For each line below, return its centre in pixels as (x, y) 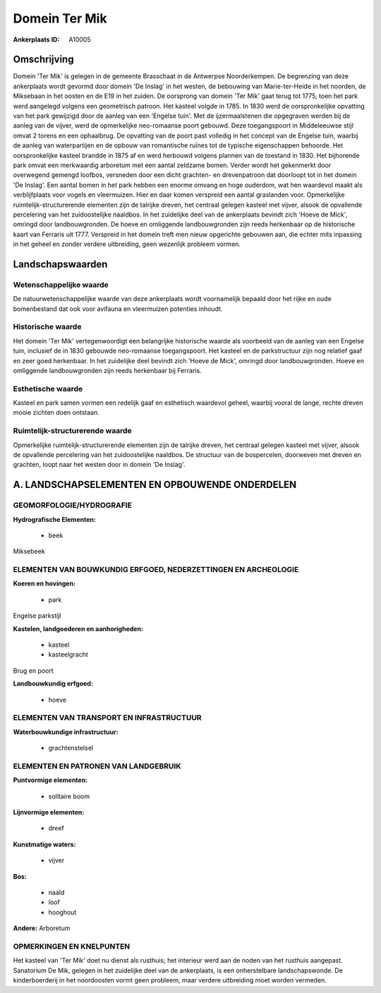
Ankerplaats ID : (36, 39)
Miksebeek (29, 552)
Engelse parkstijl (37, 616)
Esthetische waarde (48, 389)
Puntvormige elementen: (50, 780)
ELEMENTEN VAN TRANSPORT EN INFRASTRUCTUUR (107, 718)
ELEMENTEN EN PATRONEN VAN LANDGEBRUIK (97, 766)
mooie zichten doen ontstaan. (56, 413)
